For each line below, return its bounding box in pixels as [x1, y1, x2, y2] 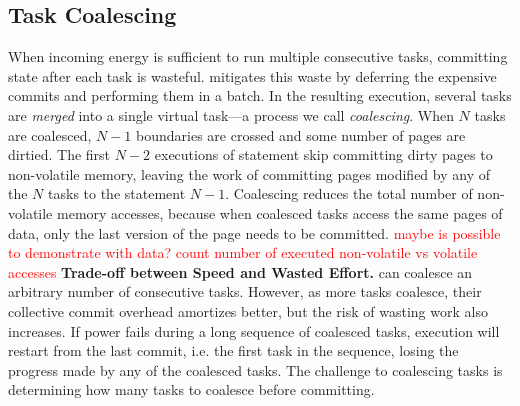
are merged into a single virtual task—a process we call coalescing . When [8, 104, 454, 125]
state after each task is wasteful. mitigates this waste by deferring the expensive [8, 65, 497, 86]
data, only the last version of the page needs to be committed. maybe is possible [8, 222, 501, 243]
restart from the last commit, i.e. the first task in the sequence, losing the [8, 340, 459, 361]
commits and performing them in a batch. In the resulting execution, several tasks [8, 85, 512, 106]
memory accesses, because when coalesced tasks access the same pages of [56, 202, 503, 223]
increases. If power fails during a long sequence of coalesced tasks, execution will [8, 320, 500, 341]
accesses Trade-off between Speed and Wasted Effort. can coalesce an [8, 261, 473, 282]
